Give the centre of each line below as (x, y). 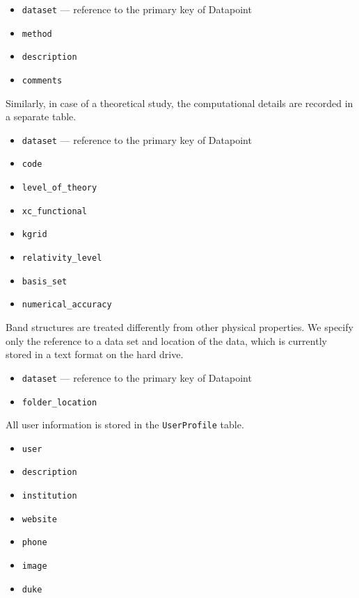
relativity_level (62, 258)
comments (42, 80)
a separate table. (41, 116)
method (37, 34)
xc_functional (54, 211)
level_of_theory (59, 188)
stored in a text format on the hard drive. (95, 354)
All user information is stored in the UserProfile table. (125, 425)
